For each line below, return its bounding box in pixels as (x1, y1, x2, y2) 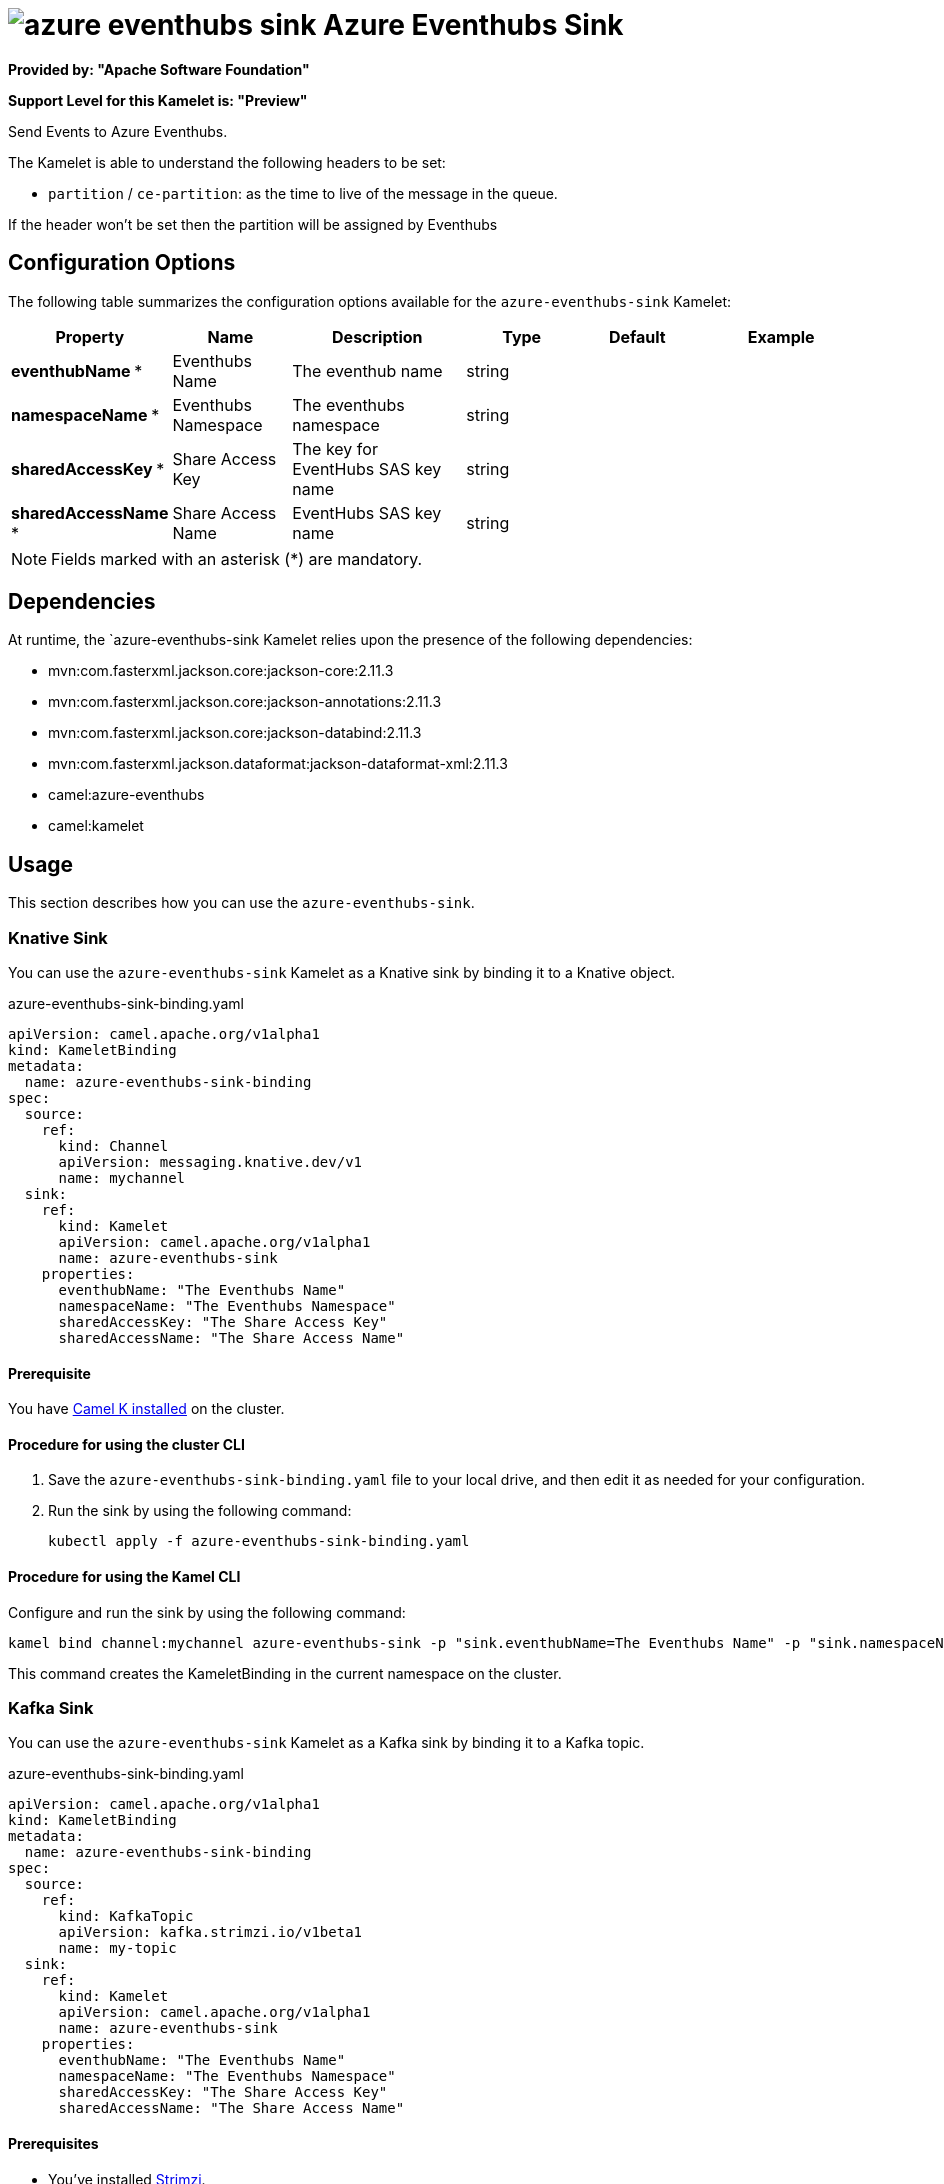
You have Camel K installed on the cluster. (8, 1400, 285, 1418)
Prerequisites (8, 2135, 99, 2153)
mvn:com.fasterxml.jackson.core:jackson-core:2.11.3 (48, 662, 394, 680)
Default (608, 326, 666, 347)
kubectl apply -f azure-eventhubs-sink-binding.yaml (48, 1533, 470, 1550)
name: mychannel (58, 1170, 186, 1187)
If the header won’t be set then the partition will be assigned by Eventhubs (8, 215, 498, 233)
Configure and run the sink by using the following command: (8, 1603, 406, 1621)
